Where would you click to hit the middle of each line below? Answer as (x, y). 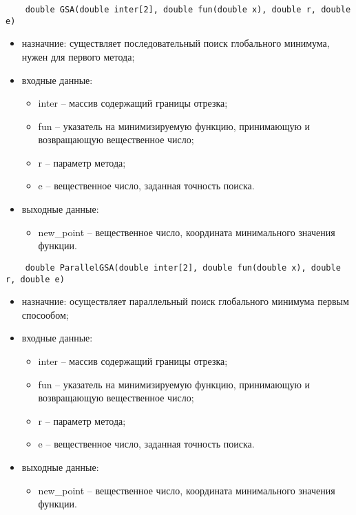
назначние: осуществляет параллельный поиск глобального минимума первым (185, 301)
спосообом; (45, 314)
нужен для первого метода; (78, 56)
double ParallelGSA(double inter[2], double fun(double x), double (183, 267)
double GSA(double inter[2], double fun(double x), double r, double (188, 10)
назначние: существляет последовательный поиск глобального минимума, (176, 43)
